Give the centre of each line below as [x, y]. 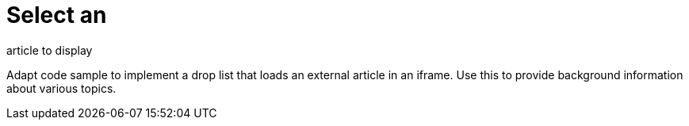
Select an [57, 15]
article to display [50, 50]
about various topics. [61, 88]
